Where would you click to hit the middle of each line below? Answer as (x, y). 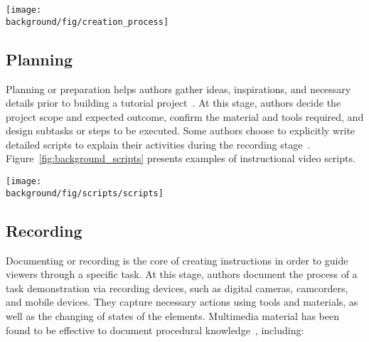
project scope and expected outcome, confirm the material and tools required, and (185, 116)
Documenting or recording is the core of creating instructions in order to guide (177, 260)
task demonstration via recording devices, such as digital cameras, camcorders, (177, 288)
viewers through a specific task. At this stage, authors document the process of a (182, 274)
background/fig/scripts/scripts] (85, 193)
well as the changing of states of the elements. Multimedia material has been (172, 315)
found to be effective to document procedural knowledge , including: (155, 330)
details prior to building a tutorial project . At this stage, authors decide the (173, 103)
